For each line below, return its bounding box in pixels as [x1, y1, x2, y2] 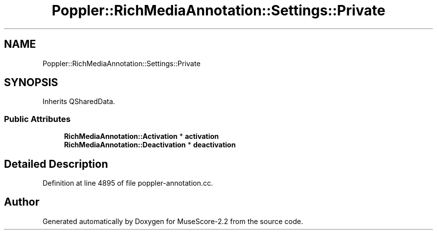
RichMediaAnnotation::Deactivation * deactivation [64, 140, 236, 149]
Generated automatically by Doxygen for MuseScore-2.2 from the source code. [42, 217, 303, 226]
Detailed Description [4, 157, 108, 170]
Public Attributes [4, 114, 71, 124]
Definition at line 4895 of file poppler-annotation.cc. [42, 179, 214, 188]
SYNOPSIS [4, 76, 58, 89]
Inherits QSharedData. [42, 97, 115, 106]
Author [4, 196, 39, 209]
